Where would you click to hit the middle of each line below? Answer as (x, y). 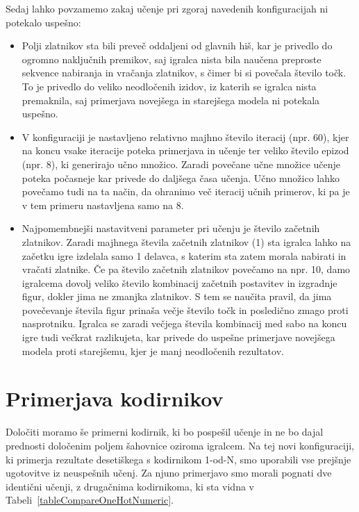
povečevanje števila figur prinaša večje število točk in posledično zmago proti (185, 309)
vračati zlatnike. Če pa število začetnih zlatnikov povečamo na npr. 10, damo (186, 269)
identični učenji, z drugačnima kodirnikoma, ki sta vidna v (130, 486)
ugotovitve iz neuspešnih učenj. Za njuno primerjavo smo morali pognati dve (169, 473)
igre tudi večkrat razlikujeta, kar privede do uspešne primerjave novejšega (178, 337)
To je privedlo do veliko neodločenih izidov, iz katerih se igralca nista (169, 86)
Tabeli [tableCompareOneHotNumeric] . (90, 500)
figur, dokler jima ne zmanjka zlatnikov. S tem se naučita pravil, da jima (177, 296)
